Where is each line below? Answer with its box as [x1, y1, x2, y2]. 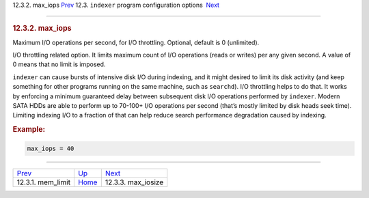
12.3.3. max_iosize [105, 178, 164, 187]
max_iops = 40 [27, 144, 74, 152]
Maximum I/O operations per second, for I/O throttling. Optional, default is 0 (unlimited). [12, 38, 260, 46]
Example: [12, 125, 46, 135]
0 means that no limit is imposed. [12, 60, 106, 68]
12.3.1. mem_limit [16, 178, 71, 187]
